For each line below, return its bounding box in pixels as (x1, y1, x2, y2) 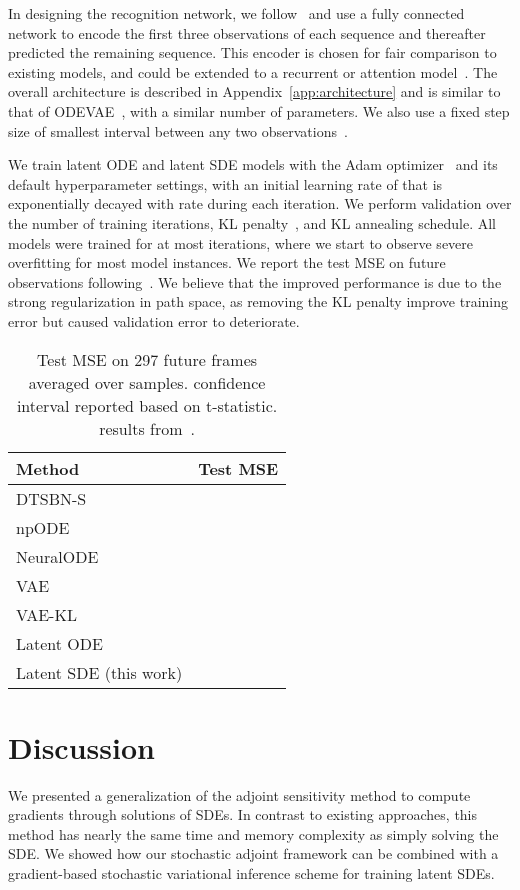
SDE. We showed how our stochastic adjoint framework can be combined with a (8, 843, 499, 864)
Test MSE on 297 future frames (37, 347, 258, 371)
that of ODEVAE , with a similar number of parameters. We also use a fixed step (8, 100, 510, 121)
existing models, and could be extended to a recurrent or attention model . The (8, 61, 498, 82)
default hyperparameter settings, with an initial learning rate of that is (8, 173, 443, 194)
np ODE (16, 515, 70, 539)
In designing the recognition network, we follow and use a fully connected (8, 3, 465, 23)
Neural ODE (16, 544, 99, 568)
